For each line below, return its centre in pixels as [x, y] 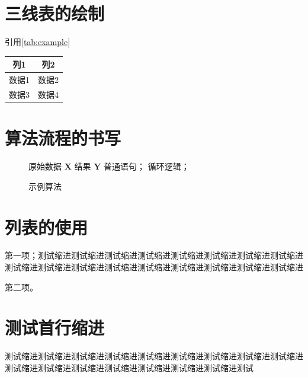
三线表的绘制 [55, 13]
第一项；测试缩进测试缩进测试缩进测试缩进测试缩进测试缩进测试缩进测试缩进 [154, 255]
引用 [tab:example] [38, 42]
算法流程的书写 [63, 138]
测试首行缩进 [55, 328]
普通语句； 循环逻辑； [147, 166]
